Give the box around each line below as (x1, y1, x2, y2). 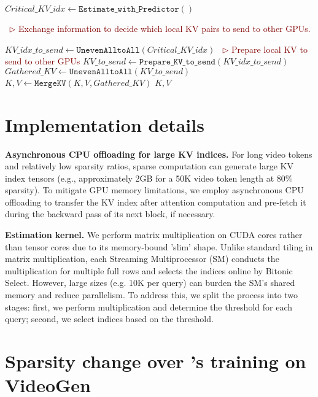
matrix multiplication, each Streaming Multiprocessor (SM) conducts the (5, 252, 279, 265)
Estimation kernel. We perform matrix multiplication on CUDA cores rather (5, 228, 303, 241)
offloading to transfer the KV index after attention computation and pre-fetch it (5, 195, 306, 208)
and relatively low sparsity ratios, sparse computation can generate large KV (5, 160, 293, 172)
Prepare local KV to (231, 42, 308, 55)
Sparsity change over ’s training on (5, 349, 306, 373)
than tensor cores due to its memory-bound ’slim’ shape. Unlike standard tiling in (5, 240, 313, 253)
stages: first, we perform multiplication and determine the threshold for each (5, 300, 292, 313)
